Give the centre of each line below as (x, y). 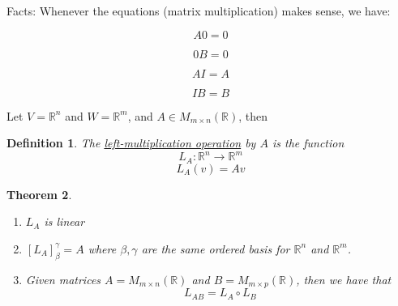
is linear (64, 221)
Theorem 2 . (39, 194)
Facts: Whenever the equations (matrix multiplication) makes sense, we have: (199, 11)
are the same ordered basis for (216, 248)
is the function (308, 143)
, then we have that (344, 279)
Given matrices (63, 279)
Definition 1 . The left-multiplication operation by (131, 143)
